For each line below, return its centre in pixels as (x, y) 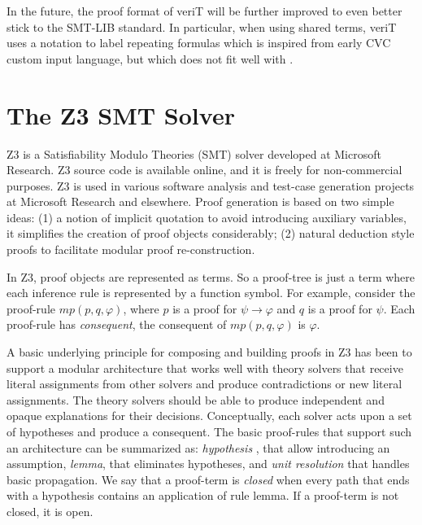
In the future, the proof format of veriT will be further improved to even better (204, 11)
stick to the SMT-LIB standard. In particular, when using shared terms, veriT (202, 26)
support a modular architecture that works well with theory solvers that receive (205, 367)
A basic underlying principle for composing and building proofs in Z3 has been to (209, 352)
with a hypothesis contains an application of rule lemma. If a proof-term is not (203, 495)
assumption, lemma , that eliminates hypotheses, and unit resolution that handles (208, 464)
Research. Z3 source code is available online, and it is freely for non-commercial (204, 170)
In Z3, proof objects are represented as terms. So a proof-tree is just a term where (211, 276)
